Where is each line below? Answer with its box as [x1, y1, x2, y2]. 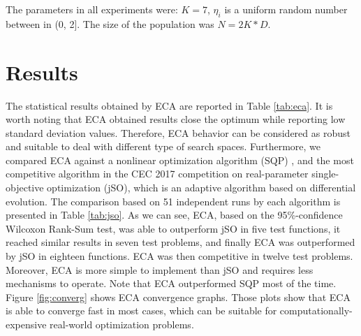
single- [311, 166, 339, 181]
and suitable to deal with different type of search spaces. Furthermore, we [6, 139, 321, 154]
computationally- [279, 303, 353, 318]
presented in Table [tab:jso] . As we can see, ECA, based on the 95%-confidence [6, 207, 343, 222]
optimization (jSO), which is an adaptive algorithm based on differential [47, 180, 356, 195]
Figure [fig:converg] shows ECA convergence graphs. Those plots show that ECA [6, 289, 351, 304]
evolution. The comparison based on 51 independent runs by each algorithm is [6, 193, 341, 208]
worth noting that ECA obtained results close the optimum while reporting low [6, 112, 346, 126]
